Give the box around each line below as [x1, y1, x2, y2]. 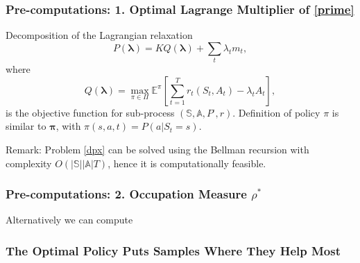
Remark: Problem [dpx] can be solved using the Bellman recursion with [6, 142, 309, 156]
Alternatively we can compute [6, 212, 133, 227]
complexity [6, 155, 52, 170]
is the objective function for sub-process [6, 105, 175, 119]
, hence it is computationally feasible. [108, 155, 266, 170]
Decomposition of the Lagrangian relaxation [6, 28, 193, 42]
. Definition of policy [232, 105, 320, 119]
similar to [6, 119, 46, 133]
